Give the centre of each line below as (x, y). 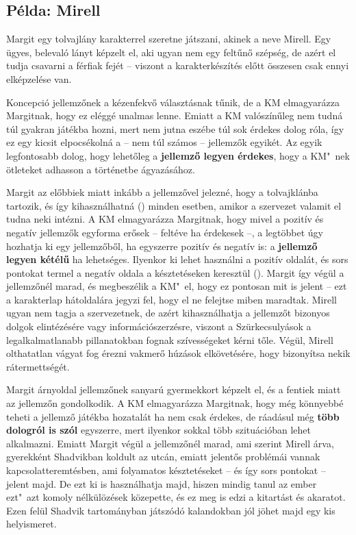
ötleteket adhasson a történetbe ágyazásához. (101, 169)
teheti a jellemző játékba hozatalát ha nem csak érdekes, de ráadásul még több (173, 416)
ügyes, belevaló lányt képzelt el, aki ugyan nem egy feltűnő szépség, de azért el (171, 52)
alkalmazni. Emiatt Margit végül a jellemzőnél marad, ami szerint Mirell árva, (170, 443)
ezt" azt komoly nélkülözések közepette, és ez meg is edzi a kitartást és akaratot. (176, 497)
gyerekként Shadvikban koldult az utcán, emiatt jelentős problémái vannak (163, 457)
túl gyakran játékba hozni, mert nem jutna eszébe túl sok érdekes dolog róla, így (175, 128)
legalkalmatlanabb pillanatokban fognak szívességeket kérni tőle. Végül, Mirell (170, 339)
